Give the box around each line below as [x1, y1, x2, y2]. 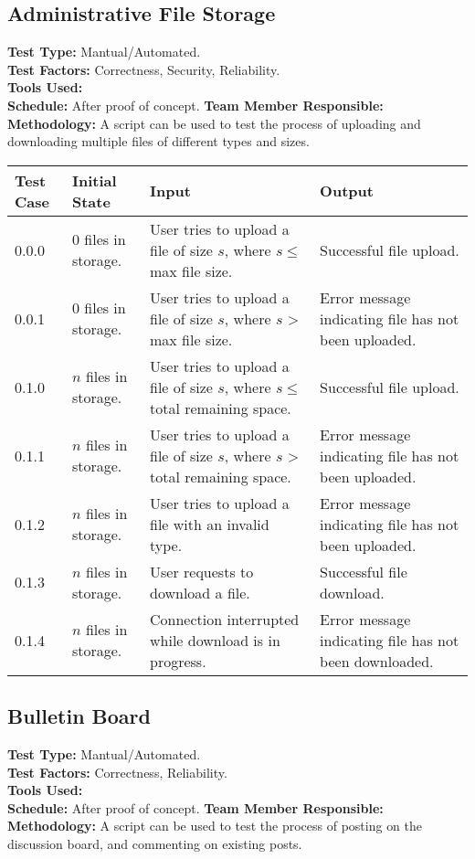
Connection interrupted [150, 608, 300, 630]
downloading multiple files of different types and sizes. [7, 132, 310, 151]
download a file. [150, 581, 250, 603]
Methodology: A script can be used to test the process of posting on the [7, 816, 423, 835]
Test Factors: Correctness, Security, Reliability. [7, 59, 280, 79]
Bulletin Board [7, 702, 151, 730]
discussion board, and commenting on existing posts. [7, 833, 302, 853]
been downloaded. [320, 650, 434, 672]
